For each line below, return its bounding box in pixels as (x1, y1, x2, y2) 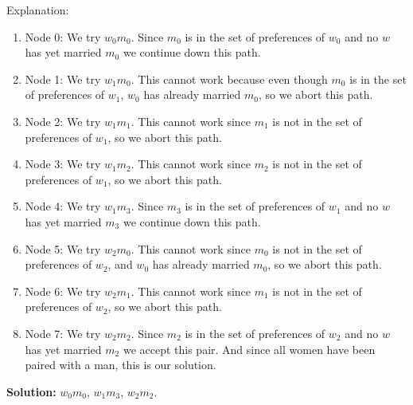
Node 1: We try (25, 70, 101, 87)
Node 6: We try (25, 282, 101, 299)
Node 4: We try (25, 198, 101, 214)
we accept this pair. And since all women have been (123, 340, 376, 357)
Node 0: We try (25, 28, 101, 45)
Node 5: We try (25, 240, 101, 257)
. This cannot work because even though (131, 70, 328, 87)
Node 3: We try (25, 155, 101, 172)
